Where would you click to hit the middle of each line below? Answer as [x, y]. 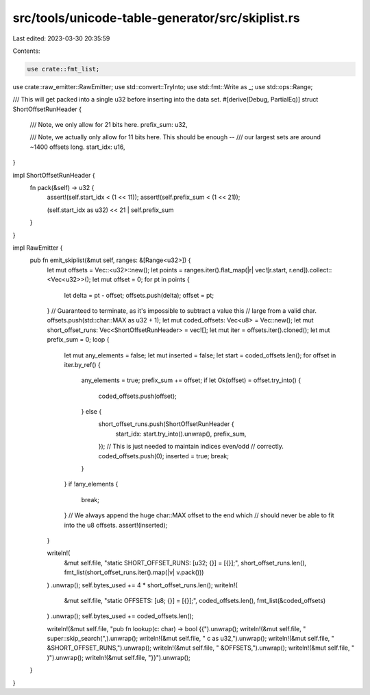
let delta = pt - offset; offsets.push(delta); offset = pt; [139, 295]
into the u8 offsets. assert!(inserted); [116, 525]
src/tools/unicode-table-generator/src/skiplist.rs [157, 18]
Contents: [26, 51]
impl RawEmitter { [38, 248]
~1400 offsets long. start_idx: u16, [78, 147]
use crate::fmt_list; [63, 69]
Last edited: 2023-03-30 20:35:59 [61, 38]
